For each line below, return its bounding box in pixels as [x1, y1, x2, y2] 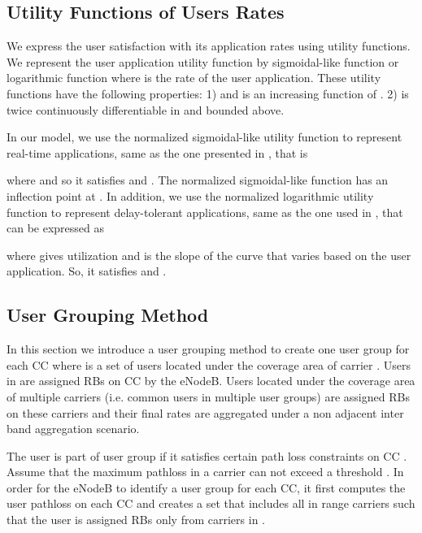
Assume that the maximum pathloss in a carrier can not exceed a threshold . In [7, 463, 404, 480]
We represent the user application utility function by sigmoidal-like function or [7, 53, 399, 70]
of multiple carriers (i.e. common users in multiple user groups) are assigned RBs [7, 388, 410, 405]
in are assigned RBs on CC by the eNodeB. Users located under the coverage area [7, 372, 415, 389]
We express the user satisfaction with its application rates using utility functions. [7, 37, 411, 54]
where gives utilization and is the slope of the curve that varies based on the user [7, 246, 411, 263]
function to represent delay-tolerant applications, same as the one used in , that [7, 203, 403, 220]
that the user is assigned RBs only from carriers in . [7, 511, 265, 528]
